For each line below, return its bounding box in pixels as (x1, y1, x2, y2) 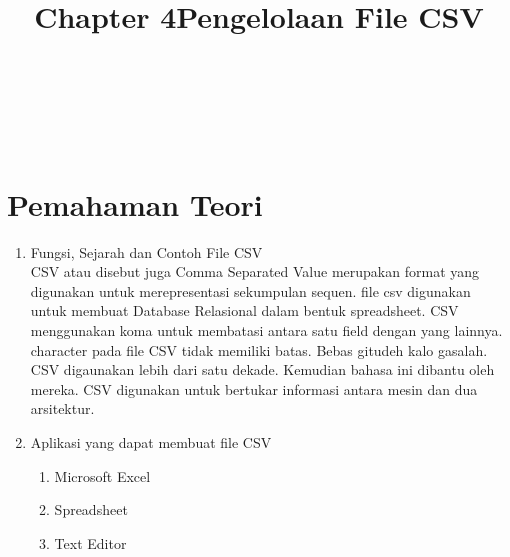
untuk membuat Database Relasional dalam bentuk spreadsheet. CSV (30, 300, 459, 321)
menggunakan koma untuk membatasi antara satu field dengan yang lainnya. (30, 320, 503, 341)
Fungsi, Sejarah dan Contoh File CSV (30, 241, 263, 262)
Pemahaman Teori (7, 183, 263, 224)
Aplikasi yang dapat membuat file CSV (30, 432, 272, 453)
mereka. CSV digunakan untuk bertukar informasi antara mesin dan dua (30, 378, 478, 399)
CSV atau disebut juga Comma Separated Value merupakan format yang (30, 261, 480, 282)
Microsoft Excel (54, 465, 151, 486)
